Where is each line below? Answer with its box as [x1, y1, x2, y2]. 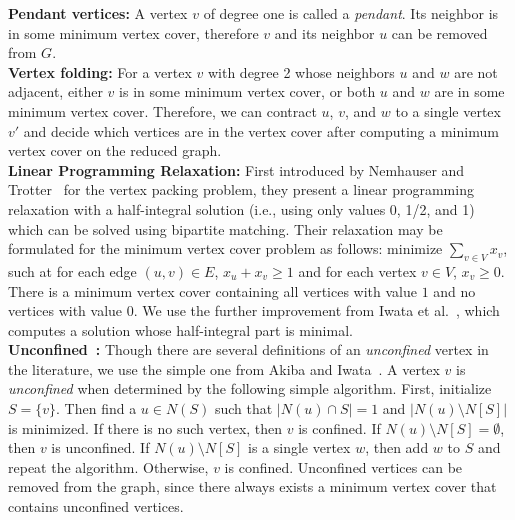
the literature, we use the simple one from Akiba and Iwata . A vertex [8, 358, 440, 379]
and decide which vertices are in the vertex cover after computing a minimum [23, 120, 499, 141]
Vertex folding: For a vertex [8, 61, 192, 82]
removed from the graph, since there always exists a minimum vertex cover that [8, 476, 497, 497]
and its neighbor [274, 22, 375, 43]
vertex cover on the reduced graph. [8, 140, 222, 161]
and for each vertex [298, 260, 417, 281]
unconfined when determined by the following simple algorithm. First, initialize [8, 378, 492, 399]
